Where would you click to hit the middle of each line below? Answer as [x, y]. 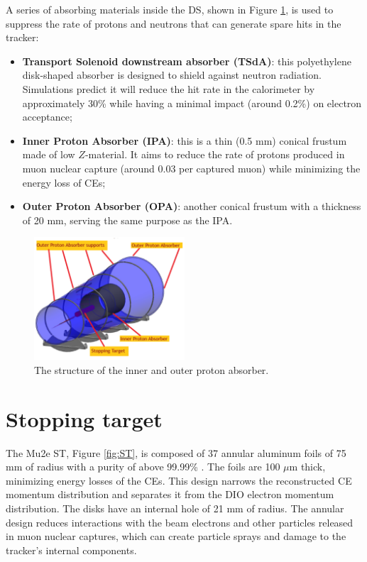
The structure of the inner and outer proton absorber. [152, 369]
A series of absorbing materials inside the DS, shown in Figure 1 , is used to [170, 9]
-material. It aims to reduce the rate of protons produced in [215, 154]
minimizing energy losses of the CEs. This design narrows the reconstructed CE [179, 480]
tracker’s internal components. [71, 550]
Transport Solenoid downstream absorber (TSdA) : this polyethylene [187, 61]
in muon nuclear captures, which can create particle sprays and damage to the [176, 536]
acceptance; [47, 117]
